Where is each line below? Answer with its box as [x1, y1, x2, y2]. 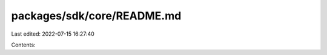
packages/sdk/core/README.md [11, 9, 182, 22]
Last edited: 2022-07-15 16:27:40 [11, 30, 95, 37]
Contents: [11, 41, 36, 48]
